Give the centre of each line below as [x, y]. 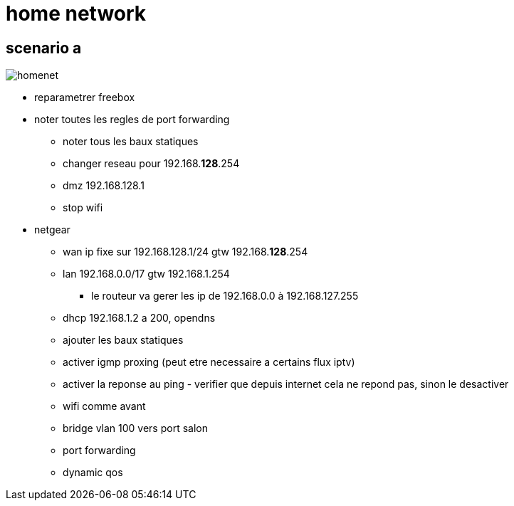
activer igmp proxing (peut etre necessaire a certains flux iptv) [209, 362]
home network [76, 14]
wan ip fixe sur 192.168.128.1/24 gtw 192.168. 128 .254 [185, 252]
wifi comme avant [104, 406]
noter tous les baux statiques [131, 142]
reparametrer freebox [85, 97]
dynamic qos [93, 473]
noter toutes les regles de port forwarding [132, 120]
